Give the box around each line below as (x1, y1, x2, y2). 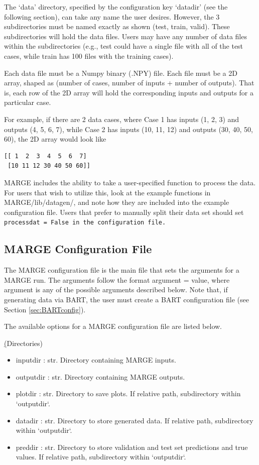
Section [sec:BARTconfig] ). (4, 304, 86, 314)
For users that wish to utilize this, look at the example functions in (4, 187, 211, 197)
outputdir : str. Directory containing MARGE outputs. (16, 371, 185, 382)
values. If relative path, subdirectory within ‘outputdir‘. (16, 451, 186, 462)
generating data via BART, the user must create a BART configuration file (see (4, 294, 249, 304)
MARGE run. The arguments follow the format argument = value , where (4, 274, 230, 285)
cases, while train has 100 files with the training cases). (4, 50, 174, 61)
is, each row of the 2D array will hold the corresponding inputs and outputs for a (4, 87, 253, 97)
